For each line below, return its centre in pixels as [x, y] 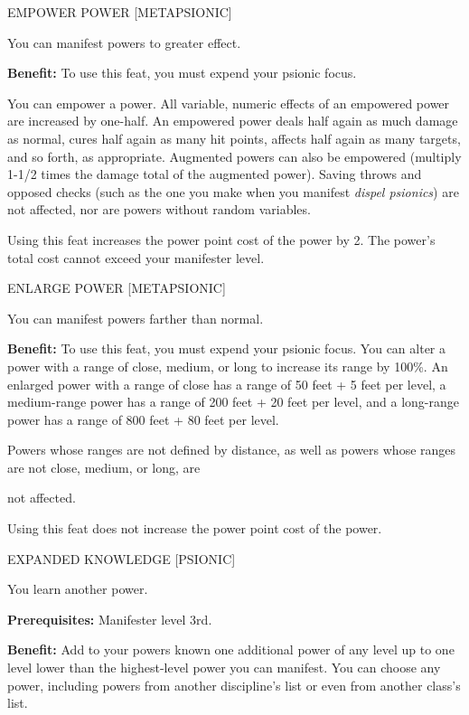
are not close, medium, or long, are [104, 467]
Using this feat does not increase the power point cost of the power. [195, 528]
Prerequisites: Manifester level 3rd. [110, 619]
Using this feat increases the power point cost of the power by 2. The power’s [221, 239]
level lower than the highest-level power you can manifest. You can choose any [224, 668]
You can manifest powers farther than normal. [136, 318]
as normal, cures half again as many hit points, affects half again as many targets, [234, 138]
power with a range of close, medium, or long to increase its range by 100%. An [228, 366]
